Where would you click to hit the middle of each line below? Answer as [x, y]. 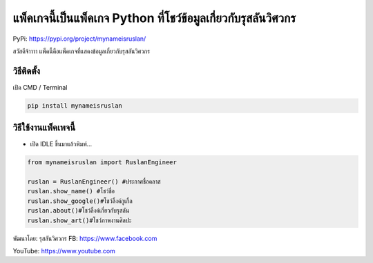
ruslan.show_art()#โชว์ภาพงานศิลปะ [79, 220]
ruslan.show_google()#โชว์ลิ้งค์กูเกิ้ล [80, 201]
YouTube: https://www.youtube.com [64, 251]
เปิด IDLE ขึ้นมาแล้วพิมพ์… [61, 144]
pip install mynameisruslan [75, 106]
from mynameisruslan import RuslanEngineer [102, 163]
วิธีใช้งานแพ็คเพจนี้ [44, 128]
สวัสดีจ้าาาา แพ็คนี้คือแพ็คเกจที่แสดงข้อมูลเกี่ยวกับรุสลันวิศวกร [82, 51]
